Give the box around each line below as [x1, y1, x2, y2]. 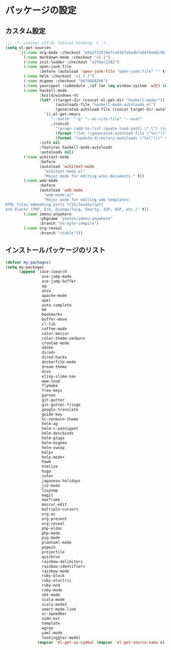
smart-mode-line [41, 607, 76, 612]
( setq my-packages [5, 264, 44, 270]
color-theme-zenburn [41, 336, 85, 341]
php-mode [41, 530, 60, 536]
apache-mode [41, 293, 67, 298]
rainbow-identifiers [41, 564, 85, 569]
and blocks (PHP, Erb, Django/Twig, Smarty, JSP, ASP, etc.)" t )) [5, 206, 149, 212]
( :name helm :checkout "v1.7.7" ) [23, 74, 95, 79]
